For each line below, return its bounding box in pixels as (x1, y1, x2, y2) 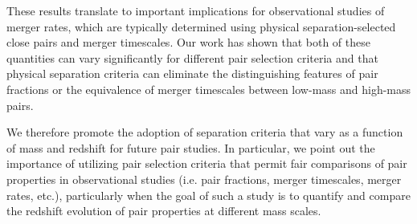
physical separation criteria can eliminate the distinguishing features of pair (6, 65, 378, 82)
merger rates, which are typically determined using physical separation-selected (6, 18, 396, 35)
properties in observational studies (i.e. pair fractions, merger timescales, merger (6, 170, 402, 187)
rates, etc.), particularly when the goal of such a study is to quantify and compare (6, 186, 411, 203)
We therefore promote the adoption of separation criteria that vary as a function (6, 124, 403, 141)
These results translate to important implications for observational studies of (6, 2, 385, 18)
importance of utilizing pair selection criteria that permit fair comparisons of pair (6, 155, 407, 172)
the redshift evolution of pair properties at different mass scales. (6, 202, 321, 219)
